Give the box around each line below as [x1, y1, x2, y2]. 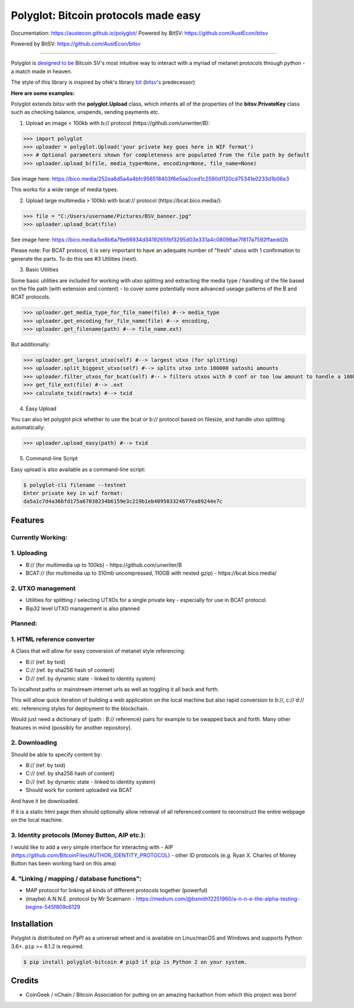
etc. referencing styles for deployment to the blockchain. [11, 705, 149, 712]
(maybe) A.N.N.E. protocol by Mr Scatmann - [25, 895, 135, 902]
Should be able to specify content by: [11, 751, 102, 758]
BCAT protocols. [11, 293, 51, 300]
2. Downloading [11, 738, 57, 747]
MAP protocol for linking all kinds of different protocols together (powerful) [25, 887, 208, 894]
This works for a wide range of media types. [11, 186, 119, 193]
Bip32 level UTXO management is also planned [25, 605, 140, 612]
